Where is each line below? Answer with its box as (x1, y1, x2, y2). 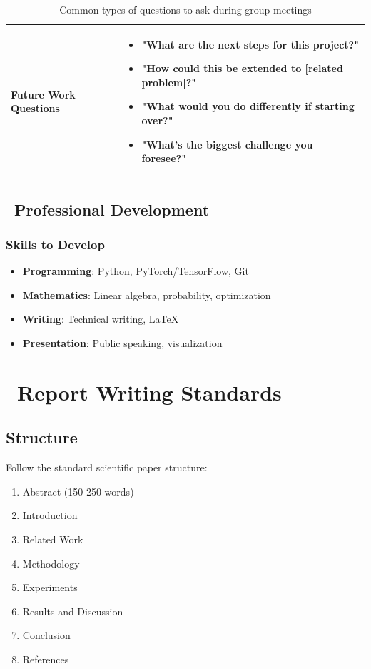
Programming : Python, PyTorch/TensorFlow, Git (22, 263, 249, 278)
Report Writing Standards (17, 377, 282, 406)
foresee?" (141, 151, 186, 166)
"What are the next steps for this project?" (141, 36, 359, 51)
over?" (141, 112, 173, 127)
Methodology (22, 555, 80, 570)
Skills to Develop (6, 235, 105, 253)
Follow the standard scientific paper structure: (6, 460, 208, 475)
